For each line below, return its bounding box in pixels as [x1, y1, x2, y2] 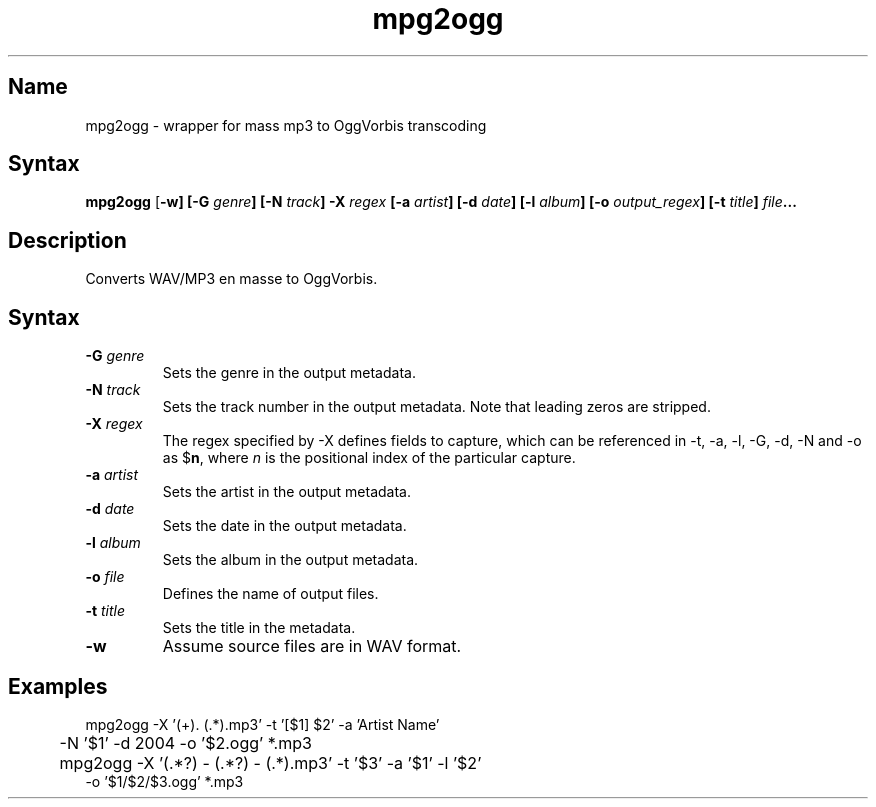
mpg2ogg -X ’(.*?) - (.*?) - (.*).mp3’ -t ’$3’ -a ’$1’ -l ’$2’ [59, 752, 482, 773]
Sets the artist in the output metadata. [162, 483, 411, 501]
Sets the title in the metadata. [162, 619, 356, 637]
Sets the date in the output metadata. [162, 517, 407, 535]
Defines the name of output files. [162, 585, 379, 603]
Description [8, 227, 127, 253]
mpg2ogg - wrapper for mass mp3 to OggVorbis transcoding [85, 116, 487, 134]
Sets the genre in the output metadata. [162, 364, 416, 382]
